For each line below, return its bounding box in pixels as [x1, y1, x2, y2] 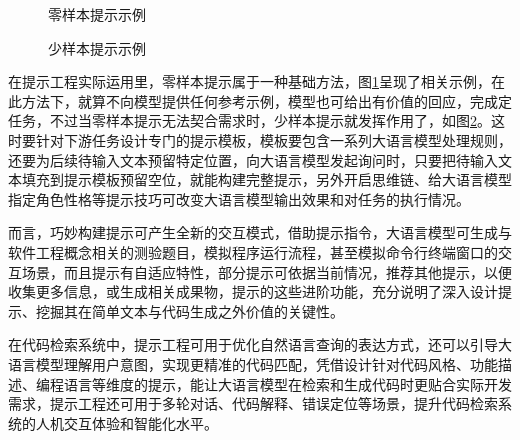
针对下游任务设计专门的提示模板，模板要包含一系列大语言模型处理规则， [35, 129, 512, 150]
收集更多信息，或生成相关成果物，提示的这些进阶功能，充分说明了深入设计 [8, 281, 498, 302]
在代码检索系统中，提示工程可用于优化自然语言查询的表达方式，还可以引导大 [8, 334, 512, 355]
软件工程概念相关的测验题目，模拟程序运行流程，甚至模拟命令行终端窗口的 [8, 241, 498, 262]
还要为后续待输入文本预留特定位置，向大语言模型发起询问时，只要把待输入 [8, 149, 498, 170]
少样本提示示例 [48, 37, 146, 58]
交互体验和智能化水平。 [63, 412, 218, 433]
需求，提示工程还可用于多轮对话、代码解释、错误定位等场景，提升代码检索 [8, 393, 498, 414]
